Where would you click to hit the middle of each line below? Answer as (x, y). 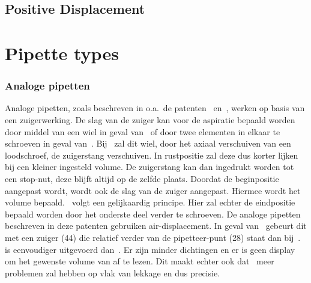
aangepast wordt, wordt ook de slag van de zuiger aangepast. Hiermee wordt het (153, 190)
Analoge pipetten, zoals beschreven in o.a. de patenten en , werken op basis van (155, 108)
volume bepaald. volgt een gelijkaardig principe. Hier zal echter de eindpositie (150, 202)
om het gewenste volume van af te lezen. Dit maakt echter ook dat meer (140, 261)
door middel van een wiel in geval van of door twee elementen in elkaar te (143, 131)
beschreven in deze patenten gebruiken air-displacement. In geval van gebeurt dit (156, 226)
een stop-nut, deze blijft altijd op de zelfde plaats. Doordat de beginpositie (142, 178)
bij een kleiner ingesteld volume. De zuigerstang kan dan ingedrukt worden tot (149, 167)
